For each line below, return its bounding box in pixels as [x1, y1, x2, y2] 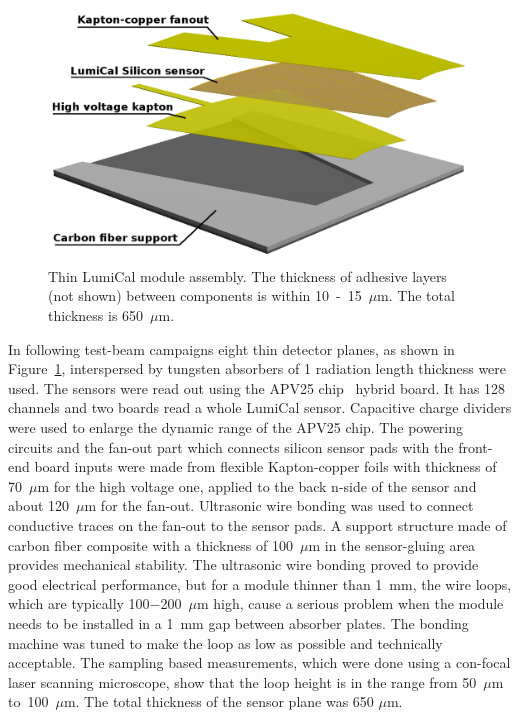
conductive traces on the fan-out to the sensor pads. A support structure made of [8, 514, 507, 535]
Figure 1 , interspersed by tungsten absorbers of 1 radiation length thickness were [8, 358, 507, 379]
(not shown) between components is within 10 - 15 [48, 285, 362, 306]
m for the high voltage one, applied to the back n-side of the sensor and [37, 475, 477, 496]
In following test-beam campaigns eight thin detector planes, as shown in [8, 338, 455, 359]
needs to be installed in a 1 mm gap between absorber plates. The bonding [8, 612, 469, 633]
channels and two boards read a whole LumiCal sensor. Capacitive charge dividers [8, 397, 512, 418]
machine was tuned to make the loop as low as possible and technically [8, 632, 443, 653]
